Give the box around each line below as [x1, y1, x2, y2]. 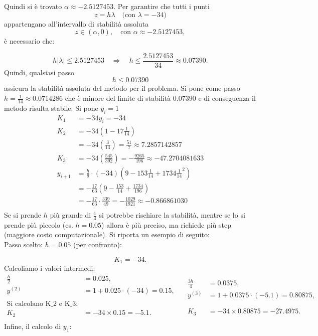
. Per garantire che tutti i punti [113, 1, 210, 11]
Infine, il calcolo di [4, 320, 61, 331]
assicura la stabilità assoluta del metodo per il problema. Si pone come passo [4, 83, 240, 93]
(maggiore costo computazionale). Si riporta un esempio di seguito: [4, 229, 210, 240]
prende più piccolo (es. [4, 219, 73, 230]
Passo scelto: [4, 239, 43, 250]
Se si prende [4, 210, 42, 220]
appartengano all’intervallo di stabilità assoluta [4, 18, 149, 29]
